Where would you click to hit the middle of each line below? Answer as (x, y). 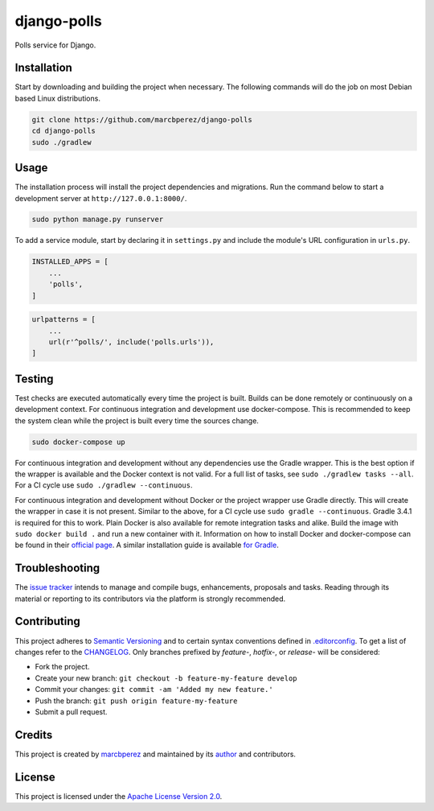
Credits (34, 735)
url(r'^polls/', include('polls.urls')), (131, 342)
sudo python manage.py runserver (98, 220)
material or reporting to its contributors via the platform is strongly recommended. (150, 599)
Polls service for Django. (55, 45)
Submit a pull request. (71, 711)
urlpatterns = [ (64, 319)
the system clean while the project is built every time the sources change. (137, 420)
